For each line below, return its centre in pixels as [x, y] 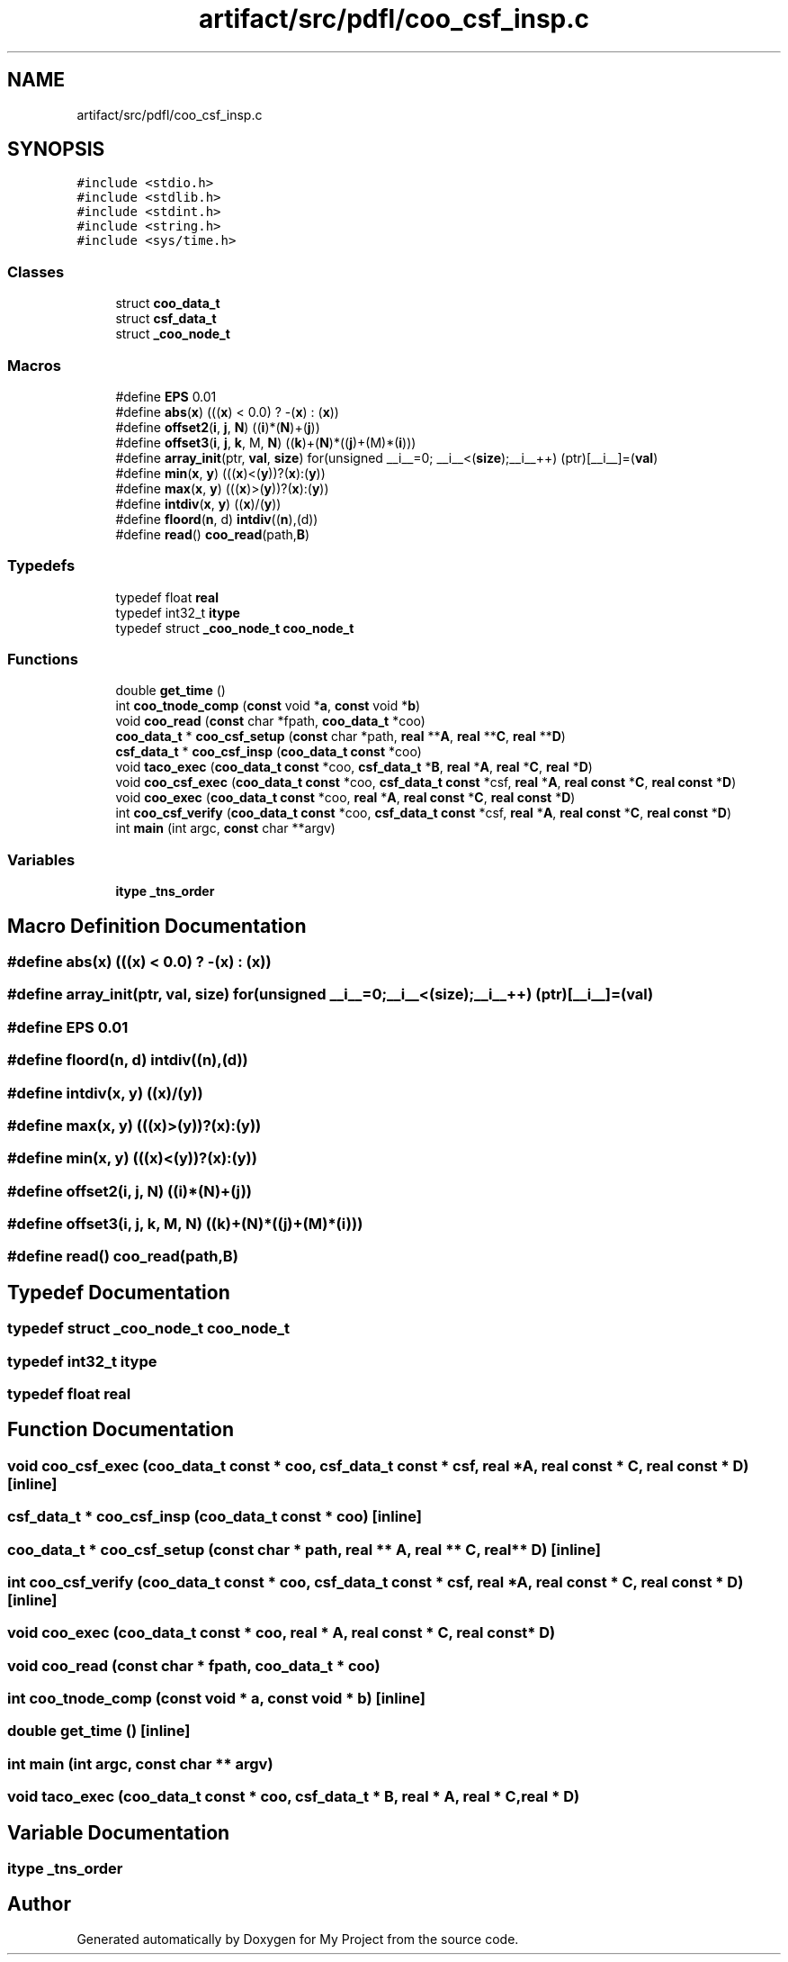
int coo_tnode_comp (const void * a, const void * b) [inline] [217, 1699]
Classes [36, 271]
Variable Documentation [119, 1832]
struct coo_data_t [168, 303]
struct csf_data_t [166, 319]
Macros [34, 365]
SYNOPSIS [56, 149]
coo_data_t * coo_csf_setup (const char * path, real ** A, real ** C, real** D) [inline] [304, 1549]
